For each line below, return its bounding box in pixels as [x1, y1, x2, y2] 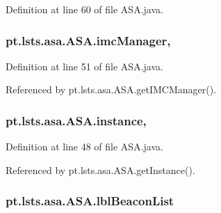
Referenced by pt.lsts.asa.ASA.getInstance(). [6, 162, 195, 177]
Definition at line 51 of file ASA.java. [6, 58, 163, 73]
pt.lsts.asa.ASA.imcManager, [6, 31, 171, 49]
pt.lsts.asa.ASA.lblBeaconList [6, 192, 174, 210]
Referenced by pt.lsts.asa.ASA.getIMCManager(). [6, 82, 217, 97]
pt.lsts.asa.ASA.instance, [6, 111, 147, 129]
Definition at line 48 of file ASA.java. [6, 139, 163, 154]
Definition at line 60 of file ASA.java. [6, 2, 163, 16]
